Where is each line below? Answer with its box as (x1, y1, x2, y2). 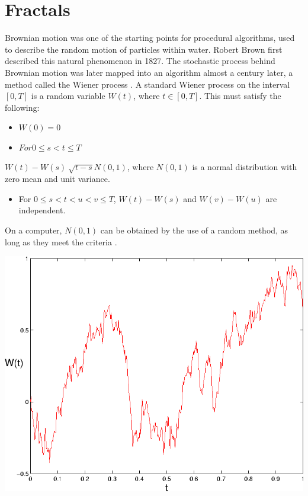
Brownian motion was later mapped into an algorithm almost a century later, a (5, 66, 293, 78)
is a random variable (31, 89, 105, 102)
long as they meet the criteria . (5, 235, 117, 248)
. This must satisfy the (199, 89, 281, 102)
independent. (18, 204, 66, 216)
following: (5, 101, 40, 113)
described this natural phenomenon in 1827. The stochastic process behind (5, 55, 275, 67)
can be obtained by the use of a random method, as (100, 224, 288, 236)
